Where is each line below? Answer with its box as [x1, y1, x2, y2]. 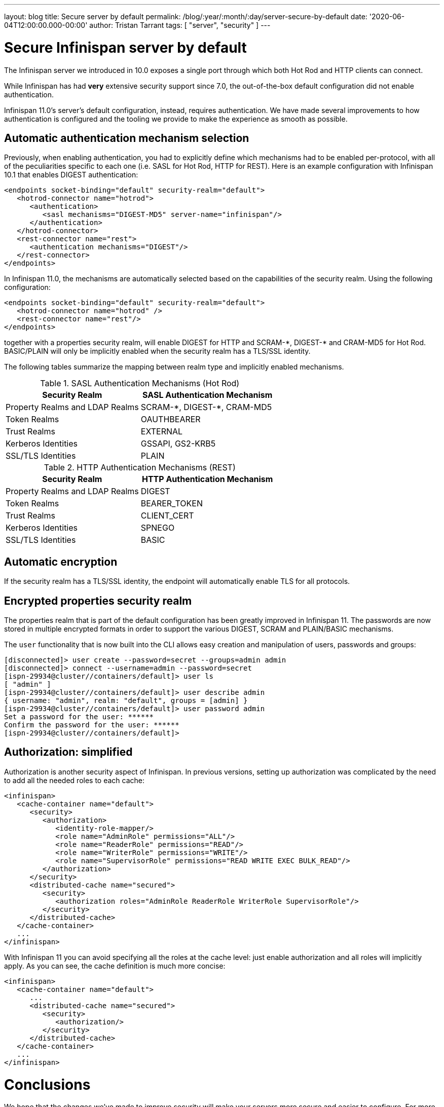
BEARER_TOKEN [140, 498, 203, 509]
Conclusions [4, 1076, 91, 1093]
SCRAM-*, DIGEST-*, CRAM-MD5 [140, 402, 272, 413]
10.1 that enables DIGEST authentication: [4, 170, 138, 179]
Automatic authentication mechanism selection [4, 131, 249, 144]
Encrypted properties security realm [4, 594, 192, 607]
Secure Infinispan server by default [4, 39, 247, 56]
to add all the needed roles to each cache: [4, 776, 145, 785]
